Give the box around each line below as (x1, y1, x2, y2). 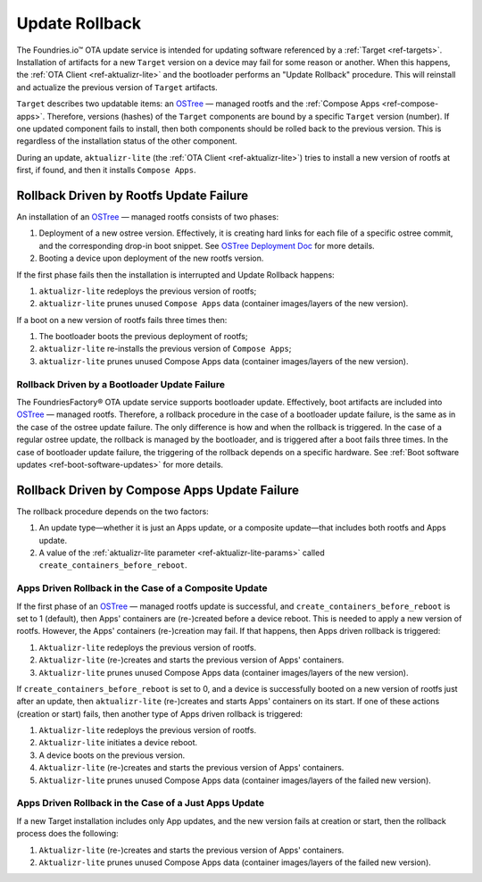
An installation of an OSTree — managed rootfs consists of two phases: (16, 211, 279, 222)
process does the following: (16, 828, 120, 839)
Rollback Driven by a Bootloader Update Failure (16, 378, 225, 390)
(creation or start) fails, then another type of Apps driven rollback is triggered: (16, 708, 303, 719)
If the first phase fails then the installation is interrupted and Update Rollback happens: (16, 269, 335, 280)
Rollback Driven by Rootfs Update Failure (16, 187, 249, 203)
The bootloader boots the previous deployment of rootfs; (38, 331, 248, 342)
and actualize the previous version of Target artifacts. (16, 81, 218, 93)
